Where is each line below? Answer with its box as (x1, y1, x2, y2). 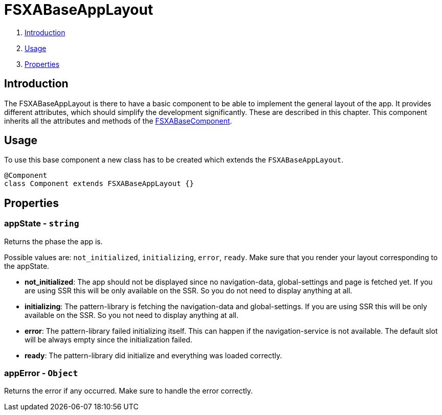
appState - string (4, 218, 79, 229)
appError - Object (4, 368, 78, 379)
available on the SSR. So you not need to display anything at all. (25, 310, 238, 319)
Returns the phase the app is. (4, 237, 103, 246)
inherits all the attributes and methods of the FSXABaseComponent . (4, 116, 232, 125)
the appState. (4, 261, 50, 270)
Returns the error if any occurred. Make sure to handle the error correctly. (4, 386, 253, 396)
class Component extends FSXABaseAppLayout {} (4, 179, 194, 188)
